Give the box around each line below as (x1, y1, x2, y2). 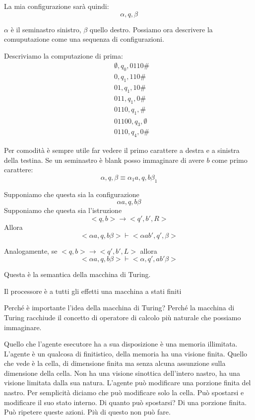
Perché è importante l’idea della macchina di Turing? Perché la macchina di (4, 302, 235, 313)
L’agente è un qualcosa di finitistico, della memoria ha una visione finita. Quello (4, 348, 248, 358)
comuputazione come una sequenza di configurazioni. (4, 34, 164, 44)
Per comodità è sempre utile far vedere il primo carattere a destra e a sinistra (4, 145, 240, 155)
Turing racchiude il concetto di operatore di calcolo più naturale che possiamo (4, 312, 241, 322)
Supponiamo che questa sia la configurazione (4, 189, 139, 199)
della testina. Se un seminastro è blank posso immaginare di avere (4, 154, 204, 165)
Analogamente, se (4, 245, 58, 256)
